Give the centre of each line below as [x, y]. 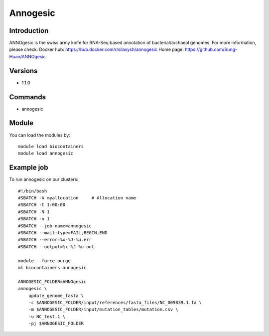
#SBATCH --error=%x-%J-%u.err [55, 240]
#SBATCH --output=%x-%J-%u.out [56, 247]
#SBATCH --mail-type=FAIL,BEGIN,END [63, 233]
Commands [28, 97]
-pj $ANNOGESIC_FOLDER [56, 324]
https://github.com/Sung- [211, 49]
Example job [29, 168]
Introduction [29, 31]
